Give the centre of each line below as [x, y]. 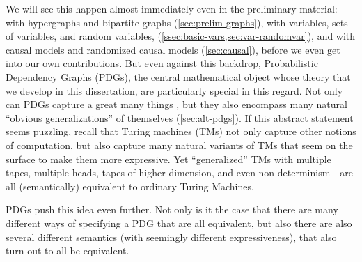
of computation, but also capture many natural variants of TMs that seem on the [179, 145]
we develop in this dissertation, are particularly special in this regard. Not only [174, 90]
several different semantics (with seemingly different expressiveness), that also [171, 237]
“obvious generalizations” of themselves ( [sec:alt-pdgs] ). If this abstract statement [180, 117]
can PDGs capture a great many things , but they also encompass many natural [176, 104]
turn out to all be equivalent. [68, 251]
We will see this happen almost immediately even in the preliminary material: [172, 8]
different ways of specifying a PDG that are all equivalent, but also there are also [179, 223]
